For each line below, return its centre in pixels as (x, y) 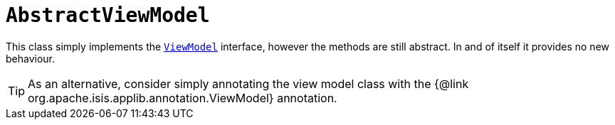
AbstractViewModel (108, 15)
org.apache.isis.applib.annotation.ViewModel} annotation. (183, 98)
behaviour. (31, 58)
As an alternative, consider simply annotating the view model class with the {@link (248, 83)
